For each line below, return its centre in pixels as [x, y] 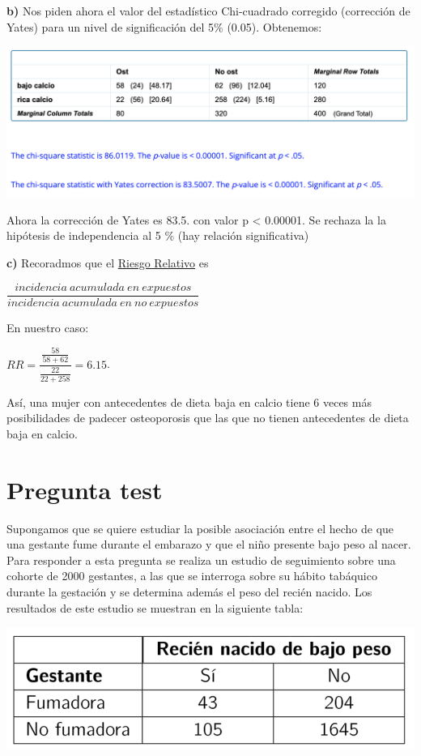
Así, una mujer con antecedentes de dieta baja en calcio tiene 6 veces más [189, 401]
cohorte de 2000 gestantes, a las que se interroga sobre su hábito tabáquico [192, 576]
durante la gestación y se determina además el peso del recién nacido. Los [189, 592]
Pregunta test [85, 489]
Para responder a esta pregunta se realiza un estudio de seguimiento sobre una [201, 560]
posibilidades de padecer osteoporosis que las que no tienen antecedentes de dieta [208, 418]
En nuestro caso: [48, 327]
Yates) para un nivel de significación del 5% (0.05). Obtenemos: [164, 26]
